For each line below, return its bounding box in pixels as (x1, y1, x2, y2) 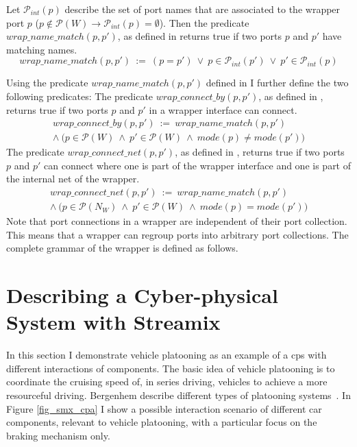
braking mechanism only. (6, 428, 110, 442)
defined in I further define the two (206, 75, 349, 90)
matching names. (6, 42, 77, 56)
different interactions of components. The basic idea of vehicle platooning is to (6, 361, 335, 375)
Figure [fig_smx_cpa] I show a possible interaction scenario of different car (6, 401, 322, 415)
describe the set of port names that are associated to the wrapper (64, 2, 341, 16)
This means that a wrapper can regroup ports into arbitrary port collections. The (6, 227, 349, 241)
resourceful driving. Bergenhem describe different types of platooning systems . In (6, 387, 351, 402)
